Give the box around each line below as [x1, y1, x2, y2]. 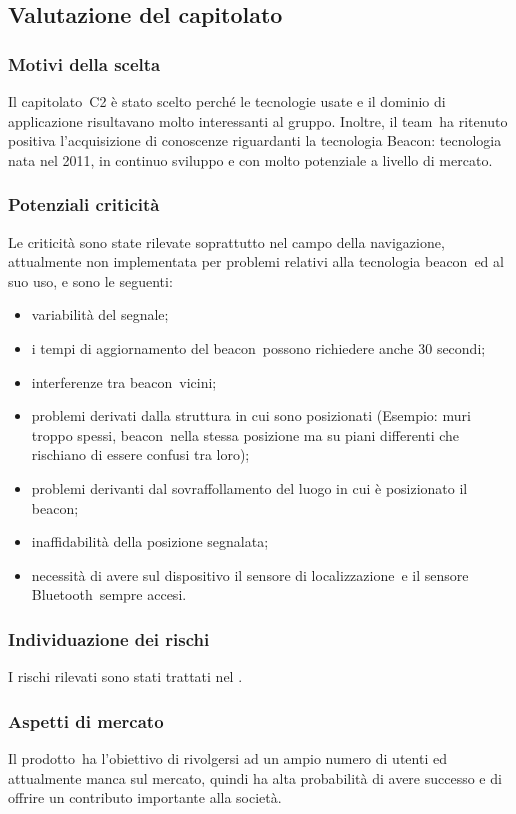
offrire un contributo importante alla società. [8, 787, 282, 808]
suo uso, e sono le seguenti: [8, 270, 173, 291]
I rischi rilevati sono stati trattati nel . [8, 666, 243, 687]
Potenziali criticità [8, 192, 160, 217]
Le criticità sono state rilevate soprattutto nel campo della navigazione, [8, 231, 445, 252]
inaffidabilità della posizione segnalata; [31, 531, 269, 552]
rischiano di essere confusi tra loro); [31, 444, 250, 465]
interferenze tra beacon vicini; [31, 371, 217, 392]
